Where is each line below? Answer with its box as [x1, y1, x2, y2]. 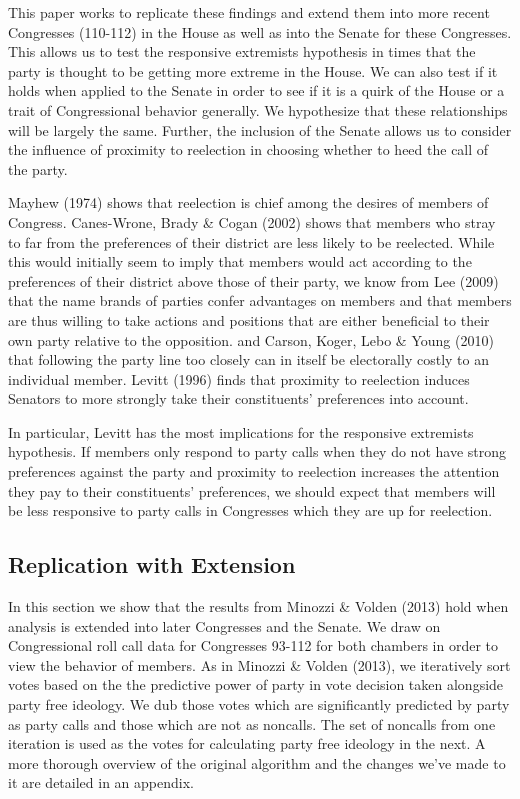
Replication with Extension [8, 549, 296, 580]
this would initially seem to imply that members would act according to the [8, 251, 472, 272]
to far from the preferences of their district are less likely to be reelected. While [8, 231, 495, 252]
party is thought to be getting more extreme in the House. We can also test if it [8, 60, 498, 81]
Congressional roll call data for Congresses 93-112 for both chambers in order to [8, 635, 498, 656]
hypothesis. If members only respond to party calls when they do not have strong [8, 441, 507, 462]
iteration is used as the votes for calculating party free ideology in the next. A [8, 733, 486, 754]
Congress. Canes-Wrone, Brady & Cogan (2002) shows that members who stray [8, 211, 496, 232]
